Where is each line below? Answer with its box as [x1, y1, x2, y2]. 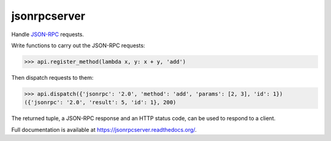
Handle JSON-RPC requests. [11, 31, 84, 38]
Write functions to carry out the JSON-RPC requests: [11, 42, 145, 49]
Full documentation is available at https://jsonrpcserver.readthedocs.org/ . [11, 126, 197, 133]
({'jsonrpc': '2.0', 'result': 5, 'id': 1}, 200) [24, 99, 177, 106]
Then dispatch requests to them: [11, 74, 94, 81]
